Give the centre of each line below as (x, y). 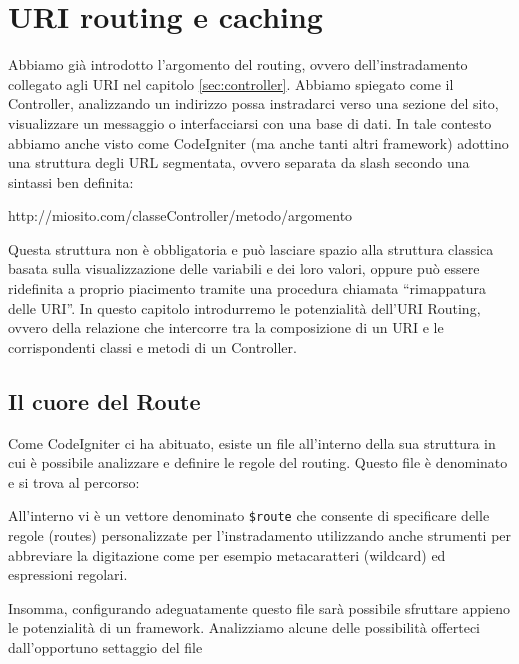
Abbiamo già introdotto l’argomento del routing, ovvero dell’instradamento (238, 64)
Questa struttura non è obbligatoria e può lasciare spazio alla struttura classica (251, 248)
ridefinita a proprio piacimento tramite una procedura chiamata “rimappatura (247, 288)
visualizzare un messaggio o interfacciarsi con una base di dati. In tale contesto (250, 122)
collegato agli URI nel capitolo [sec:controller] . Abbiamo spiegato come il (231, 83)
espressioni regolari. (68, 574)
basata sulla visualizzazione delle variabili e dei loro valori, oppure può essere (244, 268)
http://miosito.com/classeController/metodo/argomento (180, 215)
